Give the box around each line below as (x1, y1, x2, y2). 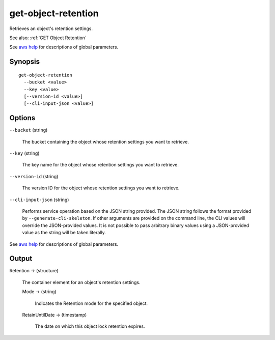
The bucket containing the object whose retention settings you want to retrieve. (22, 138, 189, 145)
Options (9, 114, 36, 122)
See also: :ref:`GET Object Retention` (9, 35, 87, 41)
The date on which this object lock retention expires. (35, 323, 145, 329)
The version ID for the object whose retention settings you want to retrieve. (22, 185, 180, 191)
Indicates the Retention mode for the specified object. (35, 300, 148, 306)
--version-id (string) (9, 173, 59, 179)
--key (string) (9, 150, 40, 156)
